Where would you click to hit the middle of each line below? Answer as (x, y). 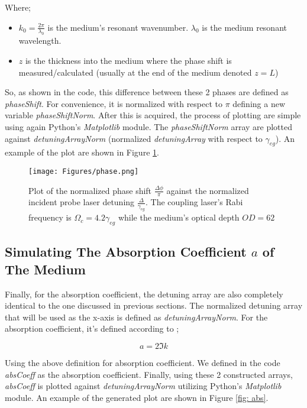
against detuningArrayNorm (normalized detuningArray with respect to (134, 138)
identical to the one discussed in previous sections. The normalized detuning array (154, 305)
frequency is (50, 217)
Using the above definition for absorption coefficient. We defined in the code (143, 362)
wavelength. (40, 41)
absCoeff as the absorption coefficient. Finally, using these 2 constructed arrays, (149, 374)
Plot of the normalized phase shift (90, 190)
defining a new (259, 103)
